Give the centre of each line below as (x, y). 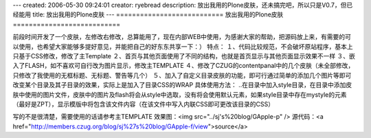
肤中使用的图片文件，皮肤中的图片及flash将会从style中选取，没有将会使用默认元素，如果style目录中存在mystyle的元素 (180, 94)
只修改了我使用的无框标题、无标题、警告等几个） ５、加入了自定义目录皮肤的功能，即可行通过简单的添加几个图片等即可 (182, 75)
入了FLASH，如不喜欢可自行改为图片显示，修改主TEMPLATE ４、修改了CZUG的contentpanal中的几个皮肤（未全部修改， (183, 66)
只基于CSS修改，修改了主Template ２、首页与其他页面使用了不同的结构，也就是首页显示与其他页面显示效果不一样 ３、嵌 (184, 56)
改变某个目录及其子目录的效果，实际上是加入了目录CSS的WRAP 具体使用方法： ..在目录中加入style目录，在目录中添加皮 (182, 85)
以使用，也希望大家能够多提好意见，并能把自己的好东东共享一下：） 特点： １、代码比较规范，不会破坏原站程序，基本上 (183, 46)
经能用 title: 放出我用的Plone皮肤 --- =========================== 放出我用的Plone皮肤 (148, 14)
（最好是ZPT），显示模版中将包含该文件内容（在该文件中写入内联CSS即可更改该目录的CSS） (144, 104)
